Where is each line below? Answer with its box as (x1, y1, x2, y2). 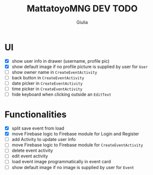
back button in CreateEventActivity (11, 74, 85, 80)
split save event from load (11, 125, 64, 131)
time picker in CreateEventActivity (11, 86, 83, 92)
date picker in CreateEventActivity (11, 80, 83, 86)
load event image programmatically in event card (11, 159, 111, 165)
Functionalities (4, 109, 67, 120)
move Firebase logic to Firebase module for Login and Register (11, 131, 139, 137)
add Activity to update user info (11, 137, 76, 142)
